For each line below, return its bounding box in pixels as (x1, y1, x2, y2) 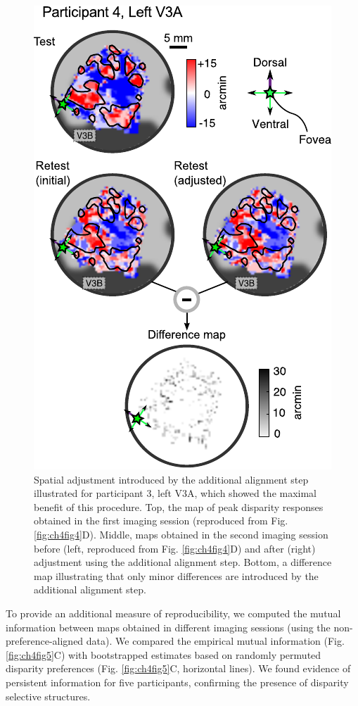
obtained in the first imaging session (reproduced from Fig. (34, 513, 288, 528)
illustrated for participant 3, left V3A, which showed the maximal (34, 486, 317, 500)
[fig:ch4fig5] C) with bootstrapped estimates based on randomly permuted (6, 647, 321, 662)
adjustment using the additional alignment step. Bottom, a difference (34, 555, 332, 569)
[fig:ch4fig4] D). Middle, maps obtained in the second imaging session (34, 527, 328, 541)
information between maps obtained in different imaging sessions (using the (6, 619, 331, 634)
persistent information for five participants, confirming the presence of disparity (6, 674, 349, 689)
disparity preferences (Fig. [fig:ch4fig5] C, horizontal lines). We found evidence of (6, 661, 351, 676)
